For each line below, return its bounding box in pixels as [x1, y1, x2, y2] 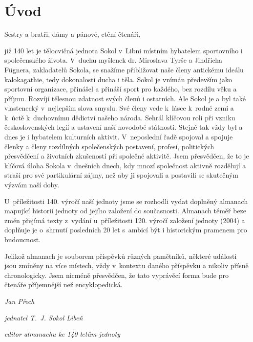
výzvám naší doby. [4, 180, 60, 190]
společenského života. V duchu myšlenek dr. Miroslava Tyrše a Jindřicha [4, 55, 222, 65]
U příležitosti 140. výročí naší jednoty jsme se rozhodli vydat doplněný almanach [4, 196, 248, 206]
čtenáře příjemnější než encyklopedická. [4, 279, 123, 290]
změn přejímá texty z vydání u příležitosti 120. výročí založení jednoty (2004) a [4, 215, 245, 225]
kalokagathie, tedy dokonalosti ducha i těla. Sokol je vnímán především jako [4, 74, 232, 84]
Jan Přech [4, 296, 35, 306]
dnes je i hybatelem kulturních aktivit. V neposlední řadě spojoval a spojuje [4, 132, 233, 142]
